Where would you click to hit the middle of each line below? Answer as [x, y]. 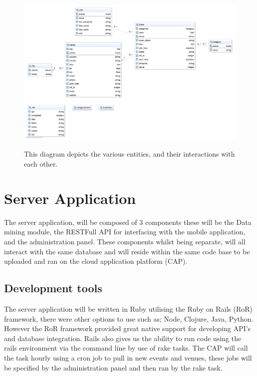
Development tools [53, 288]
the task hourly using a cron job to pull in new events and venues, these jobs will [128, 357]
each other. [41, 164]
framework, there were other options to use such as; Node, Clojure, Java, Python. [129, 318]
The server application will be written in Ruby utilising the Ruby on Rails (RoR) [128, 308]
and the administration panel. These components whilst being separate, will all [125, 241]
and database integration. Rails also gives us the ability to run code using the [123, 338]
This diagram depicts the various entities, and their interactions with [129, 154]
